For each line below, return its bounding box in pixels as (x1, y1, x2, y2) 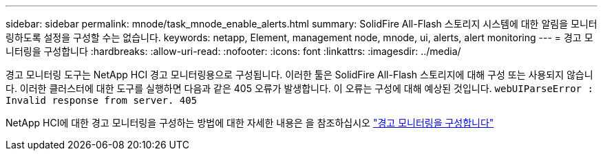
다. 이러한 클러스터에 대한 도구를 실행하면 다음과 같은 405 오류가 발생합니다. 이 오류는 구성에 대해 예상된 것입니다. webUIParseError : (6, 82, 593, 94)
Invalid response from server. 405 (6, 95, 198, 106)
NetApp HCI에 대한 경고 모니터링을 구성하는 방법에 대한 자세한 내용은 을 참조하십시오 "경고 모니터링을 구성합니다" (6, 117, 494, 129)
